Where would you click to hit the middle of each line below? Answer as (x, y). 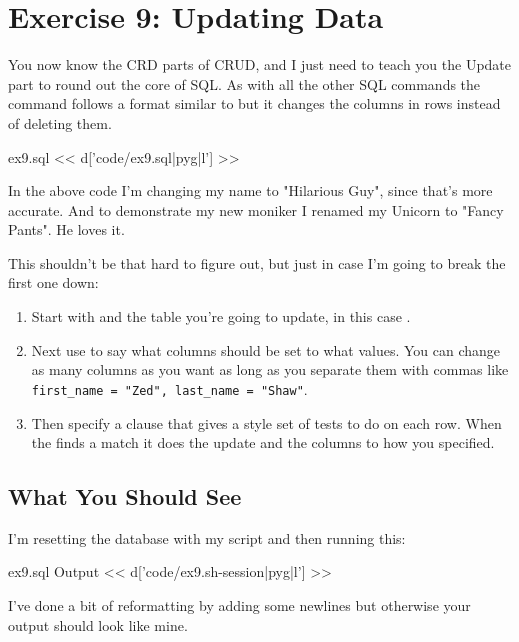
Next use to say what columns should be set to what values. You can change (266, 349)
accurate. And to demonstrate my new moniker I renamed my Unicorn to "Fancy (256, 209)
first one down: (53, 282)
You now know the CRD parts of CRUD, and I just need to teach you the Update (260, 64)
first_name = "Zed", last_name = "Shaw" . (169, 388)
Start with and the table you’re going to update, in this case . (221, 316)
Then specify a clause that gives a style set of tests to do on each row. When (266, 422)
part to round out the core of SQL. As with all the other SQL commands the (244, 83)
